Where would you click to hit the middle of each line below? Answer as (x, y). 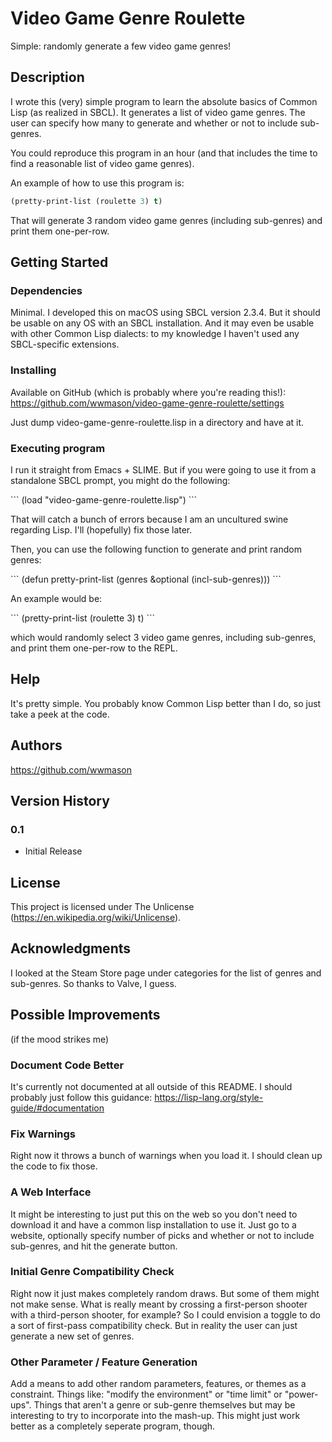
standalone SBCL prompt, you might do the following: (120, 480)
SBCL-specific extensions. (65, 344)
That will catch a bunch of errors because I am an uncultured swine (149, 519)
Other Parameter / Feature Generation (104, 1362)
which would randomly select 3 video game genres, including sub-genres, (163, 637)
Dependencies (46, 290)
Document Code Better (67, 1065)
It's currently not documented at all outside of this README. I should (151, 1086)
